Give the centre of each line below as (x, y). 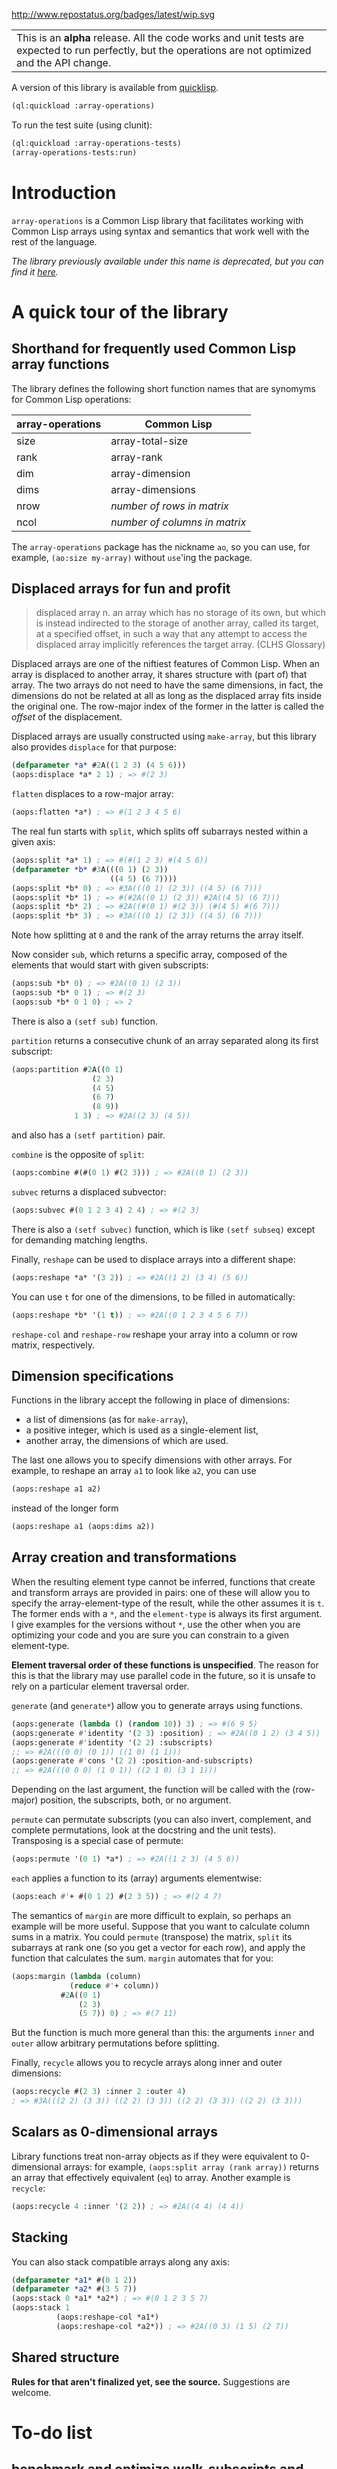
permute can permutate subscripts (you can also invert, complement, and (161, 1820)
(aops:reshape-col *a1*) (107, 2317)
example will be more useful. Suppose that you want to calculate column (161, 1926)
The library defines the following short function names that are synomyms (163, 388)
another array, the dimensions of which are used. (127, 1441)
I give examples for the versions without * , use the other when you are (156, 1624)
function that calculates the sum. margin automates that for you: (142, 1958)
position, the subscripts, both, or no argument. (136, 1800)
